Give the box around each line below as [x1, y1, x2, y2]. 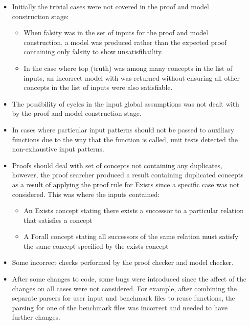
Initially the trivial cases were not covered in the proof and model [12, 1, 209, 11]
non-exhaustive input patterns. [12, 144, 104, 154]
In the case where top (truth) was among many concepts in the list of [23, 63, 232, 73]
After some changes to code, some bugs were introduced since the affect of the [12, 274, 247, 284]
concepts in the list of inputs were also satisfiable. [23, 82, 173, 92]
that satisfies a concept [23, 215, 92, 225]
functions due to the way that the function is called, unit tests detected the [12, 134, 238, 144]
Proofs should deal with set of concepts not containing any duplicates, [12, 160, 222, 170]
